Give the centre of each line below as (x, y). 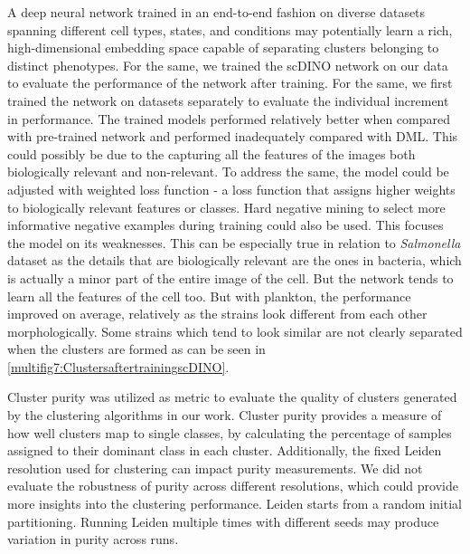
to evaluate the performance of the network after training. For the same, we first (230, 83)
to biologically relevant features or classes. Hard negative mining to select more (226, 207)
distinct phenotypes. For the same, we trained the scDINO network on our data (228, 65)
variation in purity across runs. (93, 539)
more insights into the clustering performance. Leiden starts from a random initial (235, 504)
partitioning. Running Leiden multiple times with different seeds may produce (223, 521)
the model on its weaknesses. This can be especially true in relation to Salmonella (234, 242)
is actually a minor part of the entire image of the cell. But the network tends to (230, 277)
